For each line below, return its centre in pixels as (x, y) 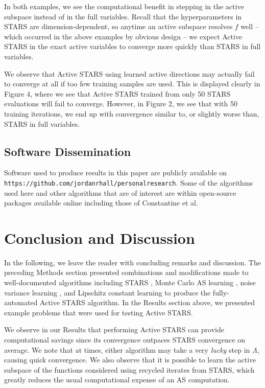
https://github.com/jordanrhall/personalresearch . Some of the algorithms (129, 182)
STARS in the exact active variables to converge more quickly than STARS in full (132, 46)
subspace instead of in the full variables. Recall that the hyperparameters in (123, 16)
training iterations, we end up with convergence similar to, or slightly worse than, (132, 113)
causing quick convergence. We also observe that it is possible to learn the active (130, 360)
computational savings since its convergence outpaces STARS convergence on (125, 340)
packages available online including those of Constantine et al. (101, 203)
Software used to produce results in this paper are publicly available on (116, 173)
